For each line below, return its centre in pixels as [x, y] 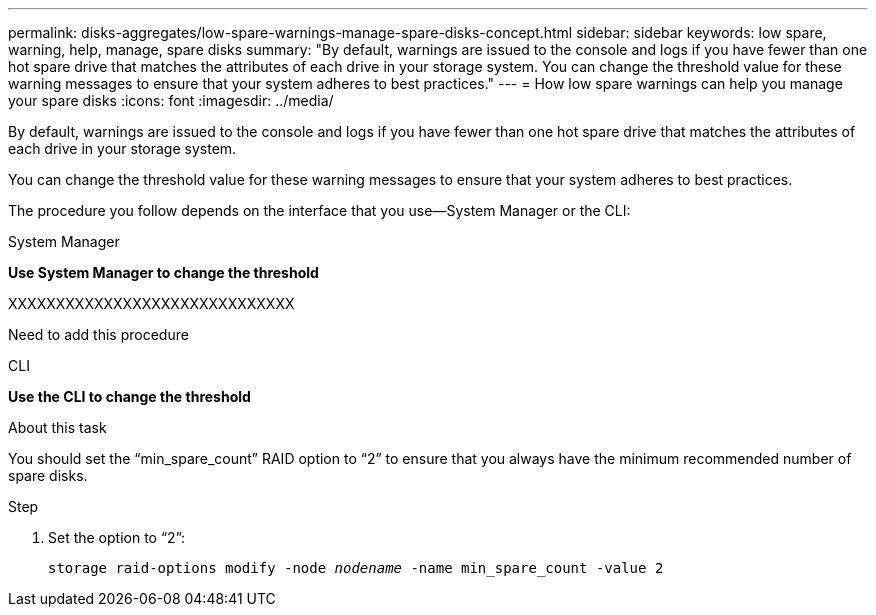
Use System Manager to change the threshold [163, 272]
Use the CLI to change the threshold [129, 396]
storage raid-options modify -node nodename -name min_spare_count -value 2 [356, 568]
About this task [57, 427]
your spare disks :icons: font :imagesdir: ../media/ [171, 100]
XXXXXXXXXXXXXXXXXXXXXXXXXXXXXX [151, 303]
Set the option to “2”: [117, 537]
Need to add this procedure [98, 334]
